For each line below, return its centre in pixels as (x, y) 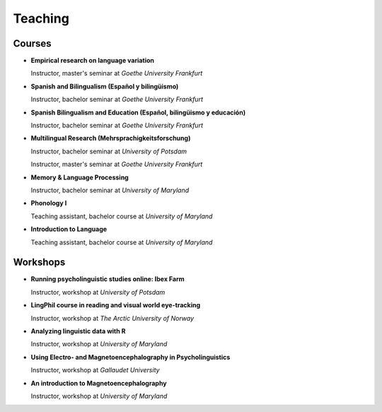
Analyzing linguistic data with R (78, 331)
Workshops (39, 263)
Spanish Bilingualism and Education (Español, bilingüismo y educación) (138, 112)
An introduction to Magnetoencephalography (99, 383)
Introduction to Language (69, 229)
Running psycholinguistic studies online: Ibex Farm (108, 279)
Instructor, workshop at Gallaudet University (95, 370)
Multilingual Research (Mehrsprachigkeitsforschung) (111, 139)
